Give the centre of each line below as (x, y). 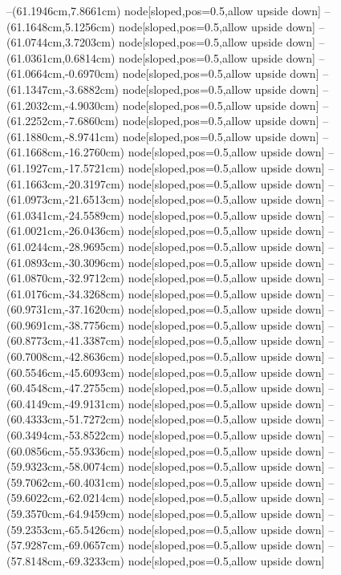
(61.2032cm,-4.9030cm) (63, 105)
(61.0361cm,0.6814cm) (61, 57)
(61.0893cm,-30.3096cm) (65, 262)
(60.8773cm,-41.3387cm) (65, 340)
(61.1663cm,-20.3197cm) (65, 183)
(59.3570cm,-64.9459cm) (65, 513)
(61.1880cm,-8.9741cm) (63, 136)
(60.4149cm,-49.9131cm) (65, 403)
